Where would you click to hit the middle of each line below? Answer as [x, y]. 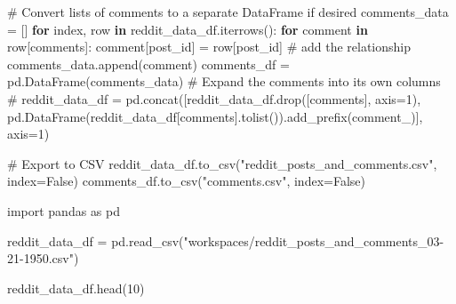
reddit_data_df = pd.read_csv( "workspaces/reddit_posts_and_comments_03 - [226, 240]
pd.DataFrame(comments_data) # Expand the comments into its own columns [224, 81]
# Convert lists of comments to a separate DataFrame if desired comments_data [228, 12]
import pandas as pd [64, 210]
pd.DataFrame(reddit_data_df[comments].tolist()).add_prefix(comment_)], [215, 116]
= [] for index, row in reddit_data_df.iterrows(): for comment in [188, 29]
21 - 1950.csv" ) [43, 258]
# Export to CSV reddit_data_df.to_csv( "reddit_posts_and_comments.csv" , [222, 163]
